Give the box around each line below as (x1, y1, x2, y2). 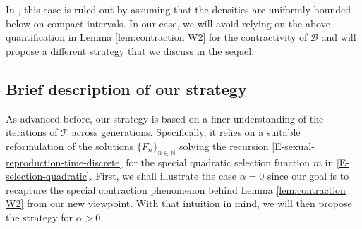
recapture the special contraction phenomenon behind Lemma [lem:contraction (6, 182, 346, 197)
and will (321, 30, 356, 44)
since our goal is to (267, 168, 349, 183)
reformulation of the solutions (6, 138, 134, 153)
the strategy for (6, 209, 73, 224)
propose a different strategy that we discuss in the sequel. (6, 43, 255, 58)
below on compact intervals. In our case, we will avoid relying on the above (6, 16, 330, 30)
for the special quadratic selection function (126, 154, 310, 169)
